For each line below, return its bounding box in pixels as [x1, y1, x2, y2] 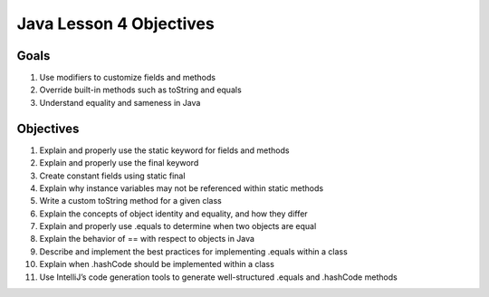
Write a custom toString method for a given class [39, 196, 222, 206]
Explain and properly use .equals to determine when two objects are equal [39, 221, 317, 232]
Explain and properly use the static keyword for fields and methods [39, 145, 290, 156]
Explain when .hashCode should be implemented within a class [39, 259, 275, 270]
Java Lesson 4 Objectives [16, 14, 215, 34]
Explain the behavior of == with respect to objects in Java [39, 234, 255, 244]
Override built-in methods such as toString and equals [39, 84, 242, 95]
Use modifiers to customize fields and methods [39, 72, 216, 83]
